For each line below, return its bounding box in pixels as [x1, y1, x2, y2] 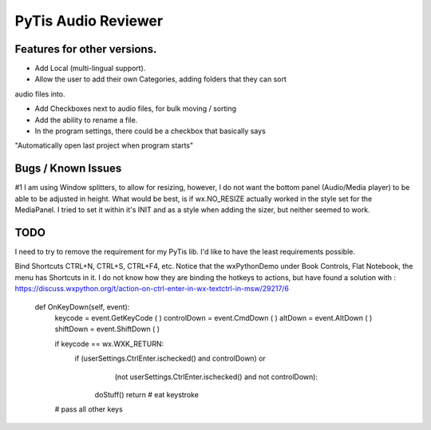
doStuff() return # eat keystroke [94, 389, 200, 399]
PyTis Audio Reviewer [14, 12, 164, 30]
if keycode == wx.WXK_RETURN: [54, 339, 164, 349]
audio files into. [14, 89, 65, 99]
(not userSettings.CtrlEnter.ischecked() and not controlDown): [114, 372, 318, 381]
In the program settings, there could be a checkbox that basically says [34, 126, 267, 136]
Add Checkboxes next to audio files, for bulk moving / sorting [34, 104, 237, 113]
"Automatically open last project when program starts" [14, 140, 194, 151]
